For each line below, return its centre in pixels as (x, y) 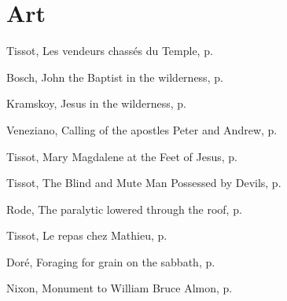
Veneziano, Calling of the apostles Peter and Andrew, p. (142, 129)
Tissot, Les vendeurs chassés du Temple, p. (110, 51)
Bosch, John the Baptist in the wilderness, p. (115, 77)
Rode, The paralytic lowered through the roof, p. (124, 209)
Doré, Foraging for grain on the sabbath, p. (111, 261)
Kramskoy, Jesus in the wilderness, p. (96, 103)
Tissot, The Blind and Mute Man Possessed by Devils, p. (144, 183)
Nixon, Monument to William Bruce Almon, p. (120, 288)
